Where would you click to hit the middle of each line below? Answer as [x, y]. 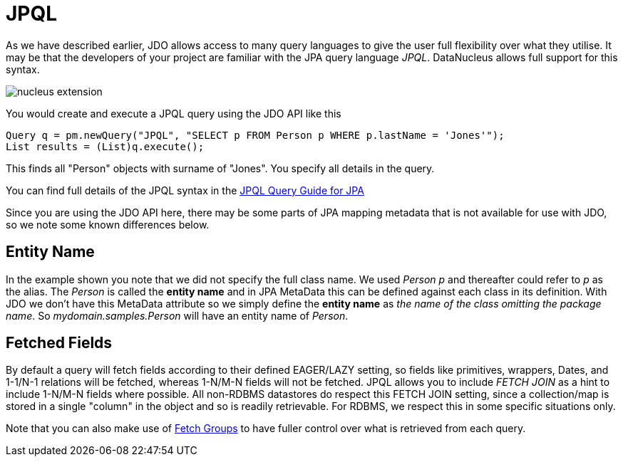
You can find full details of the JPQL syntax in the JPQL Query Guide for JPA [185, 190]
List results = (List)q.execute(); [105, 146]
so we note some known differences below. [108, 224]
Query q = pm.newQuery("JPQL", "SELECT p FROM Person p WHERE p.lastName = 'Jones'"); [255, 135]
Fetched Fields [59, 343]
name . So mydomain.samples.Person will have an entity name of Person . [177, 315]
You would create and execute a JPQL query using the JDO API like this [174, 113]
